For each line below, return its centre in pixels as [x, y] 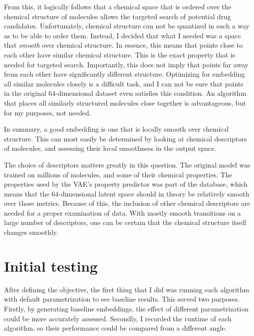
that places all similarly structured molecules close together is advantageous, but [125, 102]
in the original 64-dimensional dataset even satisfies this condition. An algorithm [125, 93]
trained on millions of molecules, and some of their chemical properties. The [118, 174]
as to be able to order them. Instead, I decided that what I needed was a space [122, 35]
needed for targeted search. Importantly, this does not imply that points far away [126, 64]
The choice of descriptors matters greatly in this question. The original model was [127, 164]
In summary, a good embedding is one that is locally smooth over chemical [116, 129]
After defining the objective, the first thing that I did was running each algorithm [127, 289]
